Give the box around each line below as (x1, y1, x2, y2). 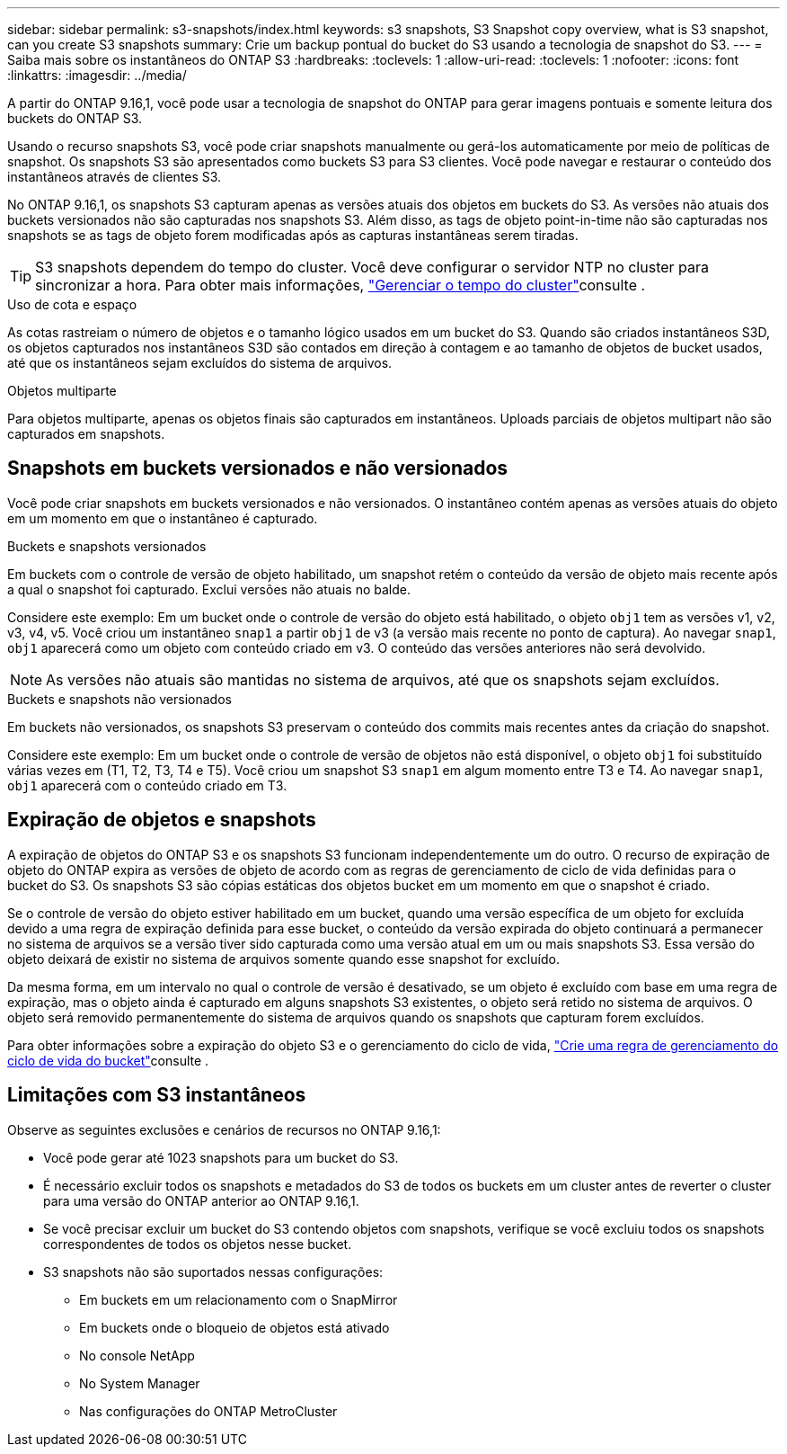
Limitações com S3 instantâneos (7, 1084, 306, 1107)
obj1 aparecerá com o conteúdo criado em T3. (7, 777, 287, 793)
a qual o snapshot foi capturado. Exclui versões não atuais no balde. (7, 581, 411, 597)
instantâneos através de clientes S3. (7, 169, 222, 184)
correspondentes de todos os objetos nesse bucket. (43, 1235, 352, 1252)
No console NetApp (79, 1347, 195, 1363)
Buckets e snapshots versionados (7, 538, 207, 554)
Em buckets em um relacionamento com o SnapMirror (79, 1291, 398, 1307)
